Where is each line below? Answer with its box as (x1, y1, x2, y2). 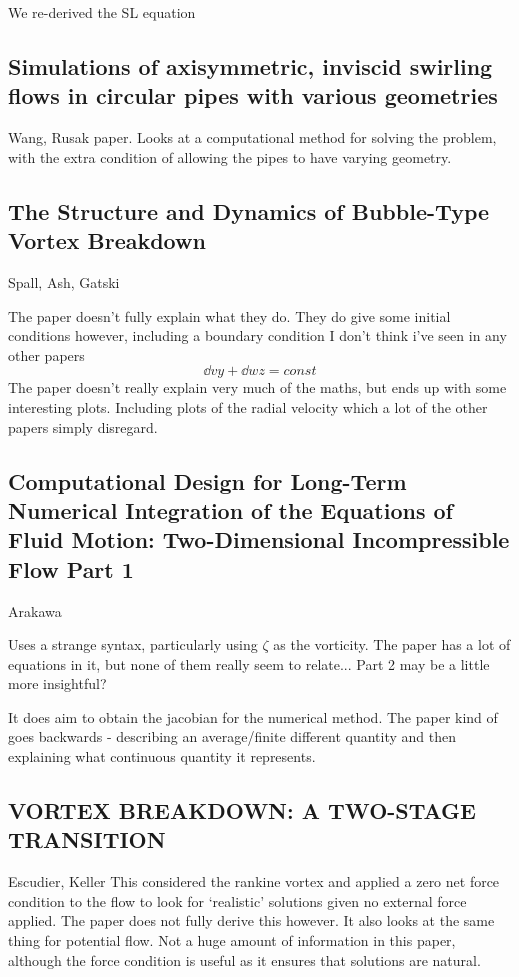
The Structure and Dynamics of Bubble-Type (8, 195, 490, 226)
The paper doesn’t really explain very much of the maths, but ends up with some (8, 377, 507, 398)
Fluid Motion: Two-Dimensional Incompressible (8, 524, 510, 555)
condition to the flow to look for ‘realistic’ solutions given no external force (8, 890, 467, 911)
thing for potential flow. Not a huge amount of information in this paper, (8, 930, 456, 951)
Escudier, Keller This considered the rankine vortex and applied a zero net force (8, 871, 500, 892)
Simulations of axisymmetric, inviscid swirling (8, 50, 493, 81)
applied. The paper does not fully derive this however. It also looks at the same (8, 910, 495, 931)
